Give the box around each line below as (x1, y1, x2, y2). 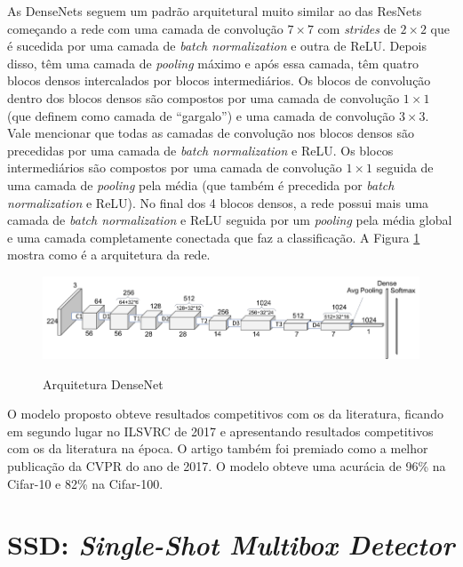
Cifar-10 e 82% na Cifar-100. (7, 474, 164, 492)
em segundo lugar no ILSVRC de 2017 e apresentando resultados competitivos (7, 421, 434, 440)
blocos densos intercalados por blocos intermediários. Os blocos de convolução (7, 71, 431, 90)
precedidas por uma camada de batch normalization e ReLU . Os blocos (7, 140, 394, 159)
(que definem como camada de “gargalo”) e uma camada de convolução (7, 106, 395, 124)
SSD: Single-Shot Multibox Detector (7, 526, 455, 563)
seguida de (376, 158, 434, 177)
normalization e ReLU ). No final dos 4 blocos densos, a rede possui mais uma (7, 193, 429, 212)
